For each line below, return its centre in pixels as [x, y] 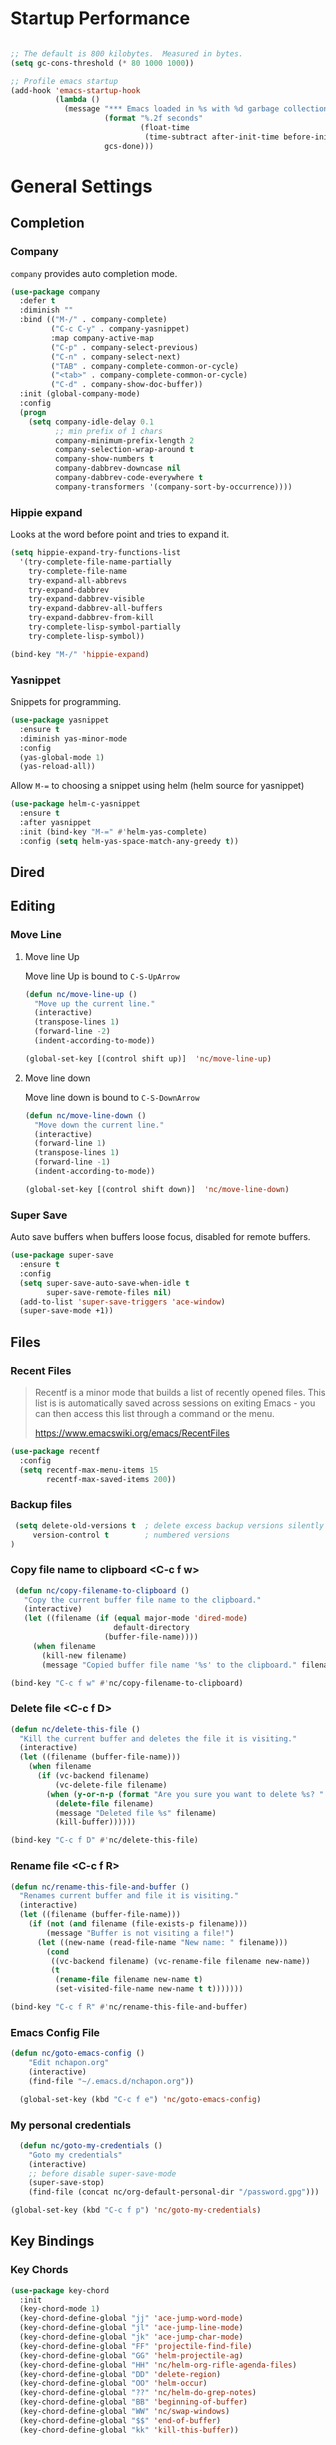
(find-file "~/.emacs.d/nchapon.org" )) [111, 2081]
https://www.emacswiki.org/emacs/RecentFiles [132, 1433]
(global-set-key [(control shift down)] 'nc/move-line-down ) [157, 1189]
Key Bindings [52, 2241]
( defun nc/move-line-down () [85, 1115]
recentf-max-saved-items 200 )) [111, 1479]
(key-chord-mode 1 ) [60, 2309]
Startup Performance [100, 18]
